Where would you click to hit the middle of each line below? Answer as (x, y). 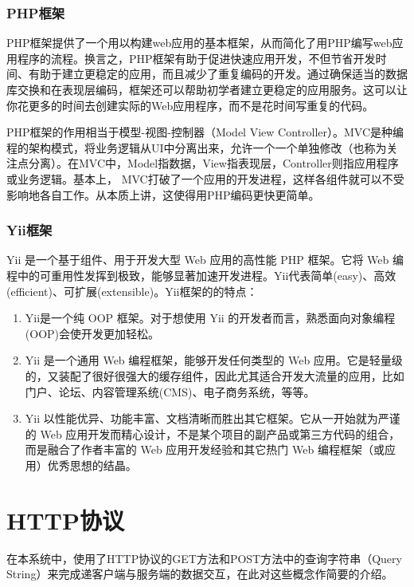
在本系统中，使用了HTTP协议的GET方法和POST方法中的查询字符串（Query (204, 558)
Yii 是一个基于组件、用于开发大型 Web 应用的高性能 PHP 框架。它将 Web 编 (205, 260)
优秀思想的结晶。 (92, 465)
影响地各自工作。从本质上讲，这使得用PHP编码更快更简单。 (163, 194)
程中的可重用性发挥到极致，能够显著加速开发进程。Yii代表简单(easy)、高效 (201, 275)
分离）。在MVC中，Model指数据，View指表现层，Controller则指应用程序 (213, 163)
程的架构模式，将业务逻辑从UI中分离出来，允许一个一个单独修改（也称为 (197, 147)
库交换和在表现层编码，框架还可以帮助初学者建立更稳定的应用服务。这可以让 (207, 89)
